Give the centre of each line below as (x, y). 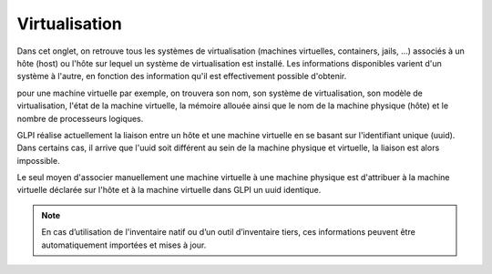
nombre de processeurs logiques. (80, 118)
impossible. (38, 160)
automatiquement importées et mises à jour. (124, 245)
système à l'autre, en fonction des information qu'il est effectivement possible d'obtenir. (182, 76)
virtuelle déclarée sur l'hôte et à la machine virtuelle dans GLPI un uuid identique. (169, 190)
